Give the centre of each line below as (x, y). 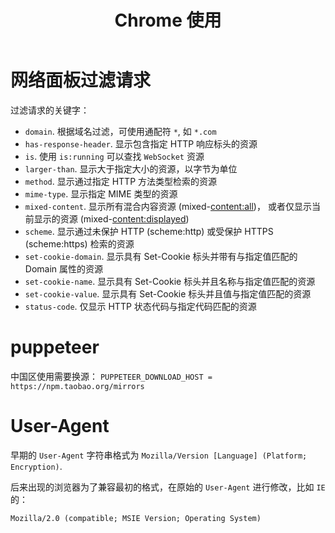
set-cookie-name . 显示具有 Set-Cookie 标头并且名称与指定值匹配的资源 (170, 281)
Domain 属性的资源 (64, 268)
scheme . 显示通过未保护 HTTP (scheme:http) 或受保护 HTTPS (149, 231)
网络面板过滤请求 (81, 80)
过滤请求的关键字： (50, 110)
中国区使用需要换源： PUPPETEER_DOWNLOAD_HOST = (111, 376)
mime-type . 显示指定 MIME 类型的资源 (101, 193)
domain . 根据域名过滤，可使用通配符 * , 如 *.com (120, 131)
